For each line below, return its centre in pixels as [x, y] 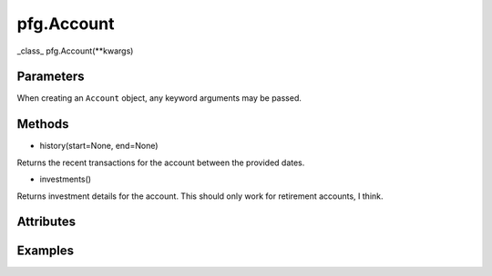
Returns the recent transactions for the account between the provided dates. [161, 163]
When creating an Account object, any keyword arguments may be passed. [159, 98]
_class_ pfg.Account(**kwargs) [75, 51]
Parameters [51, 77]
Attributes [46, 222]
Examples [46, 251]
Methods [43, 124]
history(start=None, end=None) [99, 146]
